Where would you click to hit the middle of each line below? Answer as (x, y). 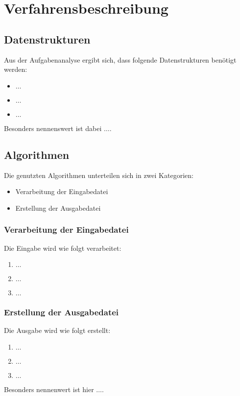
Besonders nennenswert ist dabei (53, 128)
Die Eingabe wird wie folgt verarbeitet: (63, 248)
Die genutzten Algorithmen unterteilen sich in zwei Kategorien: (99, 175)
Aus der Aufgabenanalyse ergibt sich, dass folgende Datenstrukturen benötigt (120, 59)
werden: (16, 69)
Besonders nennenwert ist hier (49, 389)
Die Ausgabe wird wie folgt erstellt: (57, 330)
